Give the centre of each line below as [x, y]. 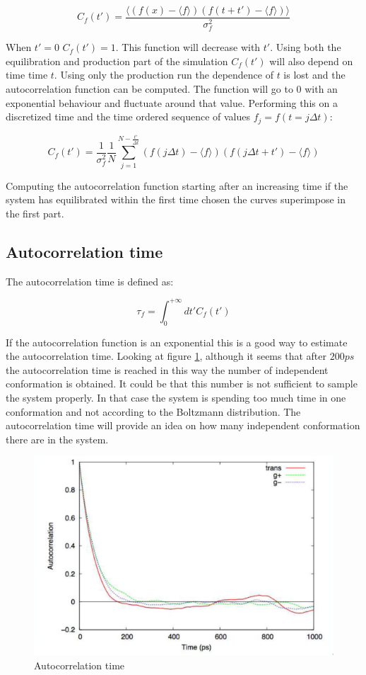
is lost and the [314, 75]
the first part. [35, 213]
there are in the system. [57, 439]
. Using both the [306, 47]
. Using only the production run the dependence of [164, 75]
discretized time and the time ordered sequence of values [128, 117]
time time [27, 75]
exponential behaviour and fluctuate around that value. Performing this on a [172, 102]
